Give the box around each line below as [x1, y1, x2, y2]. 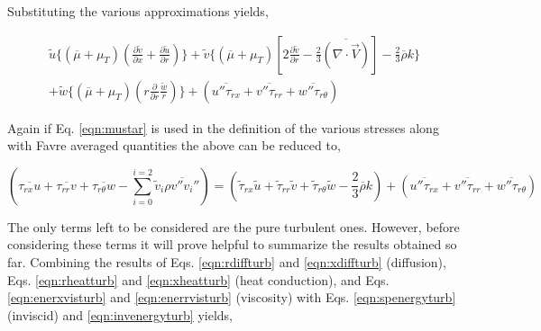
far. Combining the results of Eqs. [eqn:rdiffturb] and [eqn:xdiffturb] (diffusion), [7, 253, 446, 272]
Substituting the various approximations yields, [7, 2, 269, 20]
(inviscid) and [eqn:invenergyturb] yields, [7, 305, 233, 324]
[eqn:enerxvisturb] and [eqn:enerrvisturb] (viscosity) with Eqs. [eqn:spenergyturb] [7, 288, 456, 307]
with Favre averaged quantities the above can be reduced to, [7, 136, 341, 155]
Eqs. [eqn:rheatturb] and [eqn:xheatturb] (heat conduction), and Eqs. [7, 270, 390, 289]
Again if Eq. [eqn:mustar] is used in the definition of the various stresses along [7, 118, 439, 137]
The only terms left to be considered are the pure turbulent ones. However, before [7, 217, 460, 236]
